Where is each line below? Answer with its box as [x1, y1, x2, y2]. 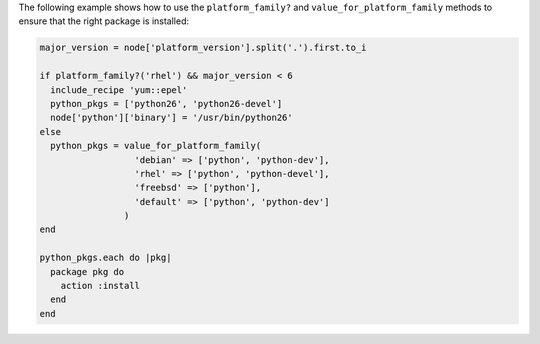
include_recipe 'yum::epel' [50, 84, 188, 95]
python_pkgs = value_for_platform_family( [50, 140, 262, 152]
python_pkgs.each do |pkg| [39, 252, 172, 264]
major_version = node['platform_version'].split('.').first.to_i [39, 42, 367, 54]
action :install [60, 280, 140, 292]
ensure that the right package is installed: [18, 15, 190, 27]
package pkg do [50, 266, 125, 277]
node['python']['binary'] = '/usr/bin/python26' [50, 112, 294, 124]
